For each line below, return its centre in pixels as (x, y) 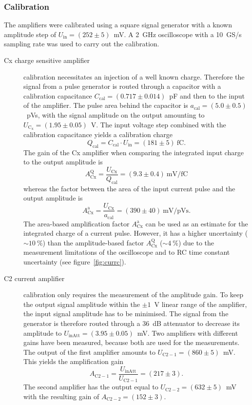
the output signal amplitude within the (82, 304)
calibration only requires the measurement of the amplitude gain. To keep (134, 294)
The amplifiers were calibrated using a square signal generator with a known (118, 25)
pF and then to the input (207, 95)
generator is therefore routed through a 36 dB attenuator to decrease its (132, 323)
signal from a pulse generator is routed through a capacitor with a (122, 86)
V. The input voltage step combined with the (158, 124)
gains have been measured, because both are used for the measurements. (132, 342)
